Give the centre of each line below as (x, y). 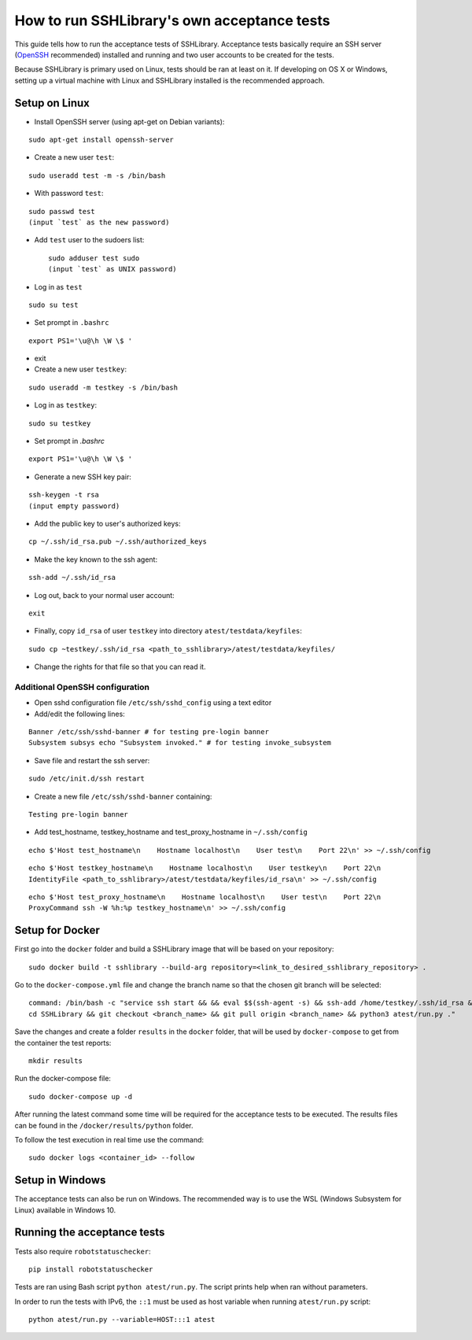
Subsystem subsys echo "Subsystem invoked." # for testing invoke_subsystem (180, 743)
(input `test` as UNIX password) (112, 269)
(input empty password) (74, 506)
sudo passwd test (62, 211)
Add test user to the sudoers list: (89, 240)
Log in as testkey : (66, 405)
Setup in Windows (60, 1180)
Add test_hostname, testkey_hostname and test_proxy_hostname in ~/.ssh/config (171, 832)
